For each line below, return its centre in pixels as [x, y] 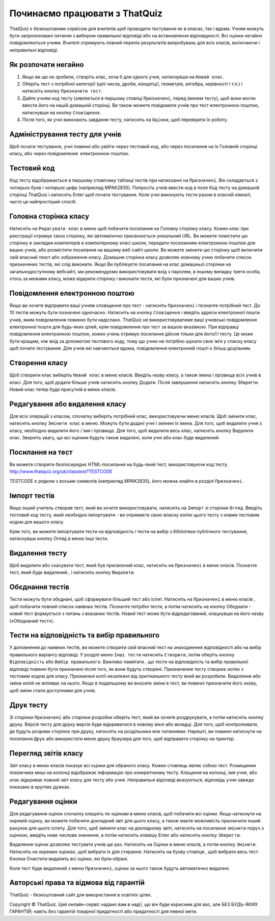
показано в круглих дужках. [40, 787]
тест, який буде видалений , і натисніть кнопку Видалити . [72, 573]
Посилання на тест [41, 452]
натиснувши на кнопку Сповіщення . [62, 112]
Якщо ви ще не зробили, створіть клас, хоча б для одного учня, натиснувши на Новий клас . [123, 77]
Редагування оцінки [43, 801]
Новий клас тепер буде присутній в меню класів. [63, 389]
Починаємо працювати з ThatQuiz [86, 13]
